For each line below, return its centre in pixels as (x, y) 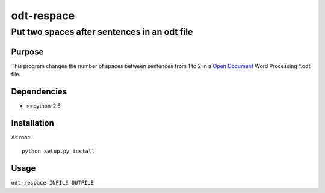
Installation (32, 123)
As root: (21, 137)
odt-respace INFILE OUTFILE (53, 183)
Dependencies (39, 91)
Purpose (27, 51)
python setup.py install (58, 151)
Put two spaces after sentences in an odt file (102, 32)
